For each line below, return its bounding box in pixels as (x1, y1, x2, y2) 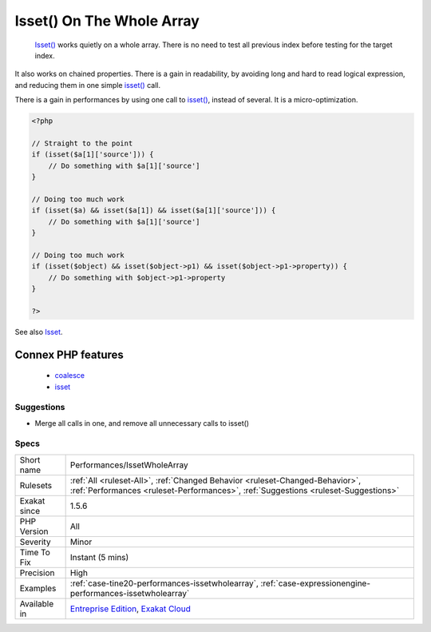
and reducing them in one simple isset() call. (14, 80, 161, 89)
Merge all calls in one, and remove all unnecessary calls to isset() (34, 418, 250, 427)
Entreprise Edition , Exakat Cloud (69, 603, 192, 614)
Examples (19, 582, 57, 594)
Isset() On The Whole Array (14, 12, 200, 30)
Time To (19, 547, 51, 558)
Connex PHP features (14, 348, 124, 361)
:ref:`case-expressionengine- (260, 578, 371, 589)
